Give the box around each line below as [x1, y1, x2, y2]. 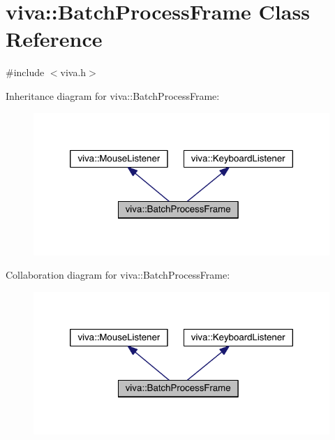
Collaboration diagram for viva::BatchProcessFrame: [6, 267, 230, 282]
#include [6, 65, 45, 80]
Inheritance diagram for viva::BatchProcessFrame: [6, 88, 220, 103]
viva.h [60, 65, 87, 80]
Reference [6, 24, 103, 53]
